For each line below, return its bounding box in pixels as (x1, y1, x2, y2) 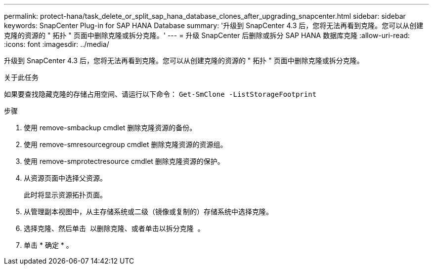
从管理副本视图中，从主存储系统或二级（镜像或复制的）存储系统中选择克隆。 (24, 207, 273, 216)
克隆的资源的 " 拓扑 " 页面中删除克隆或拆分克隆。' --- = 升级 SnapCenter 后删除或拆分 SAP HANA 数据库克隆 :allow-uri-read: (4, 31, 410, 39)
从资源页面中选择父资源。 (24, 174, 107, 182)
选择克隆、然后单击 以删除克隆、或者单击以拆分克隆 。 (24, 224, 205, 232)
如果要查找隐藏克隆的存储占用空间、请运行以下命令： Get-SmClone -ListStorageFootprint (4, 90, 317, 98)
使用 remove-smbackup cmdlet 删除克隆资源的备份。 (24, 123, 197, 132)
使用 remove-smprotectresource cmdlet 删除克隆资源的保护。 (24, 157, 224, 165)
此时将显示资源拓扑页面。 (24, 191, 107, 199)
